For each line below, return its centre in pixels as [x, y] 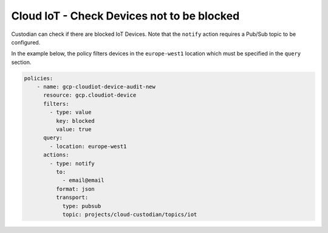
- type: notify [72, 163]
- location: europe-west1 [88, 146]
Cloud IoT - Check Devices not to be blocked [125, 16]
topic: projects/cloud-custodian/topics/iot [130, 214]
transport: [72, 197]
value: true [73, 130]
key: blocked [75, 121]
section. [21, 62]
